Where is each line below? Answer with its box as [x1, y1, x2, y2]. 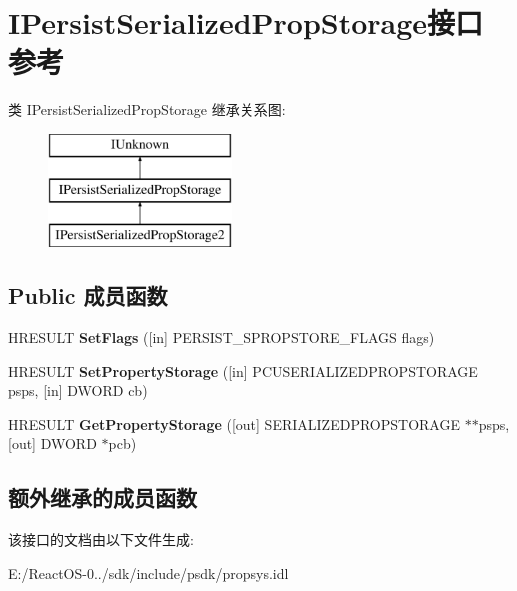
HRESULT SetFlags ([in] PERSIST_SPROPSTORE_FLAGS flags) [8, 327, 435, 348]
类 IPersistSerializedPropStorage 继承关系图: [8, 99, 286, 120]
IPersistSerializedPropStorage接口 [8, 2, 484, 43]
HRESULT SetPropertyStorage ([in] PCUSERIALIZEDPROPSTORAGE [8, 360, 478, 381]
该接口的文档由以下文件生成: [8, 529, 194, 550]
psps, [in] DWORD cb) [8, 380, 148, 401]
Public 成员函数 [8, 280, 168, 311]
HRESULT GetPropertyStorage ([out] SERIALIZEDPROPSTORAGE [8, 413, 460, 434]
